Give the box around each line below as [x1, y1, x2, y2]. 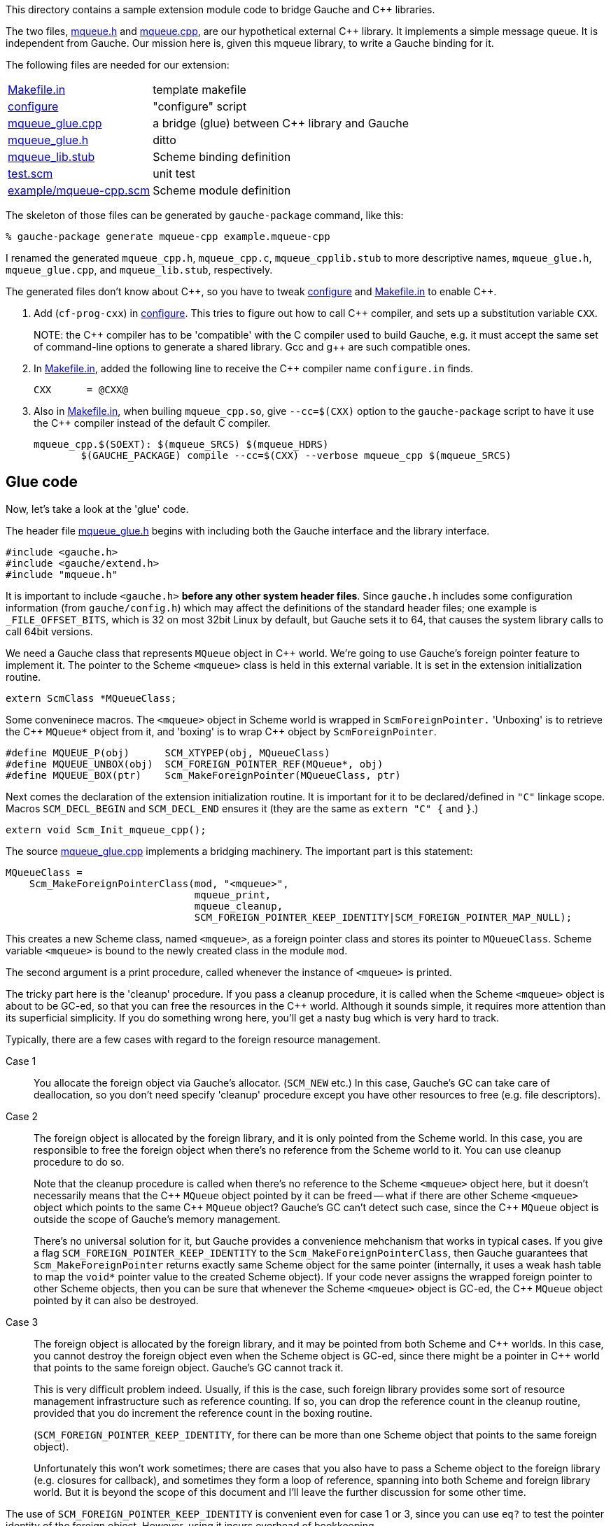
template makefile [153, 83, 246, 97]
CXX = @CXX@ [34, 384, 128, 395]
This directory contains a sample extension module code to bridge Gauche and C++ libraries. [6, 3, 435, 15]
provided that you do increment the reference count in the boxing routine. [34, 1406, 372, 1419]
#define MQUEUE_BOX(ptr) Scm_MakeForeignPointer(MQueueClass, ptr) [6, 769, 401, 781]
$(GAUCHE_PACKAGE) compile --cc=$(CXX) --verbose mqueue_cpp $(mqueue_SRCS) [80, 450, 512, 461]
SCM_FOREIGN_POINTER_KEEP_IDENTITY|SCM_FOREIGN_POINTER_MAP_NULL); [194, 911, 573, 923]
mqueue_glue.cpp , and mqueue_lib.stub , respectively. [6, 264, 273, 276]
